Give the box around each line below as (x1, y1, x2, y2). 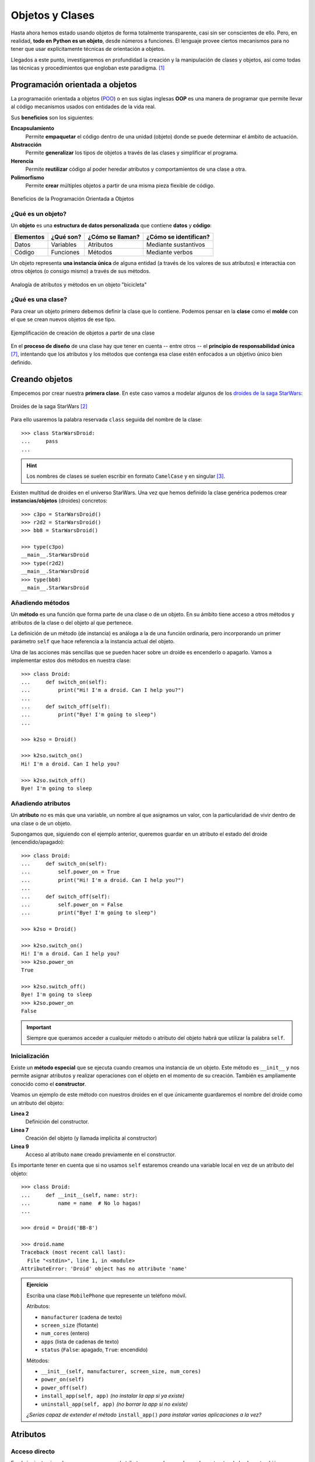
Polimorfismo (10, 174, 45, 181)
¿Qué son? (51, 233, 82, 241)
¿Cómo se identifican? (146, 233, 210, 241)
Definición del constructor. (25, 1118, 90, 1125)
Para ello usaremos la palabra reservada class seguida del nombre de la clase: (10, 416, 202, 423)
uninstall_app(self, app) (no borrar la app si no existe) (41, 1401, 188, 1408)
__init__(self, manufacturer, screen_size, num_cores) (41, 1368, 201, 1374)
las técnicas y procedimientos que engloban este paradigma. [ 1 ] (10, 64, 165, 71)
